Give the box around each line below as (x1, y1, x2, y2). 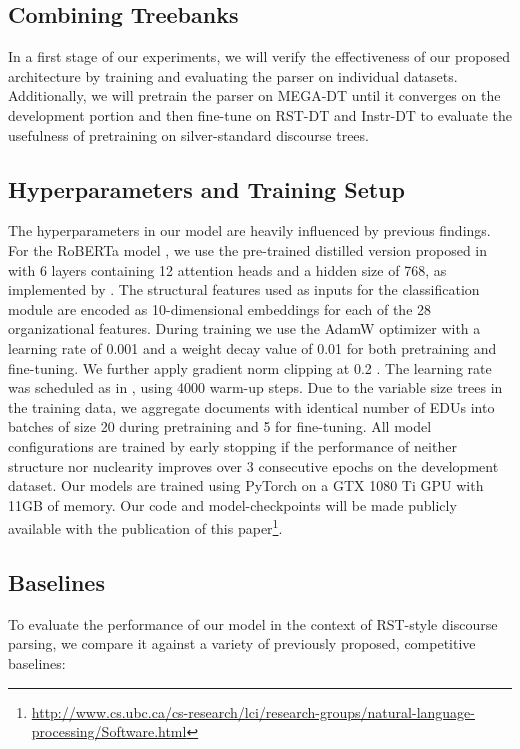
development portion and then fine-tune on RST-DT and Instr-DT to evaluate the (8, 104, 512, 125)
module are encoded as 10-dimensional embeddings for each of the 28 (8, 298, 432, 319)
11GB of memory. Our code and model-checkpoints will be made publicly (8, 494, 457, 515)
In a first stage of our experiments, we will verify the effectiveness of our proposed (8, 46, 510, 67)
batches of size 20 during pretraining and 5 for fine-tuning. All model (8, 416, 432, 437)
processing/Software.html (31, 721, 187, 742)
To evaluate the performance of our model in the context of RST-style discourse (8, 613, 498, 634)
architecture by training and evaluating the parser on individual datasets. (8, 65, 458, 86)
